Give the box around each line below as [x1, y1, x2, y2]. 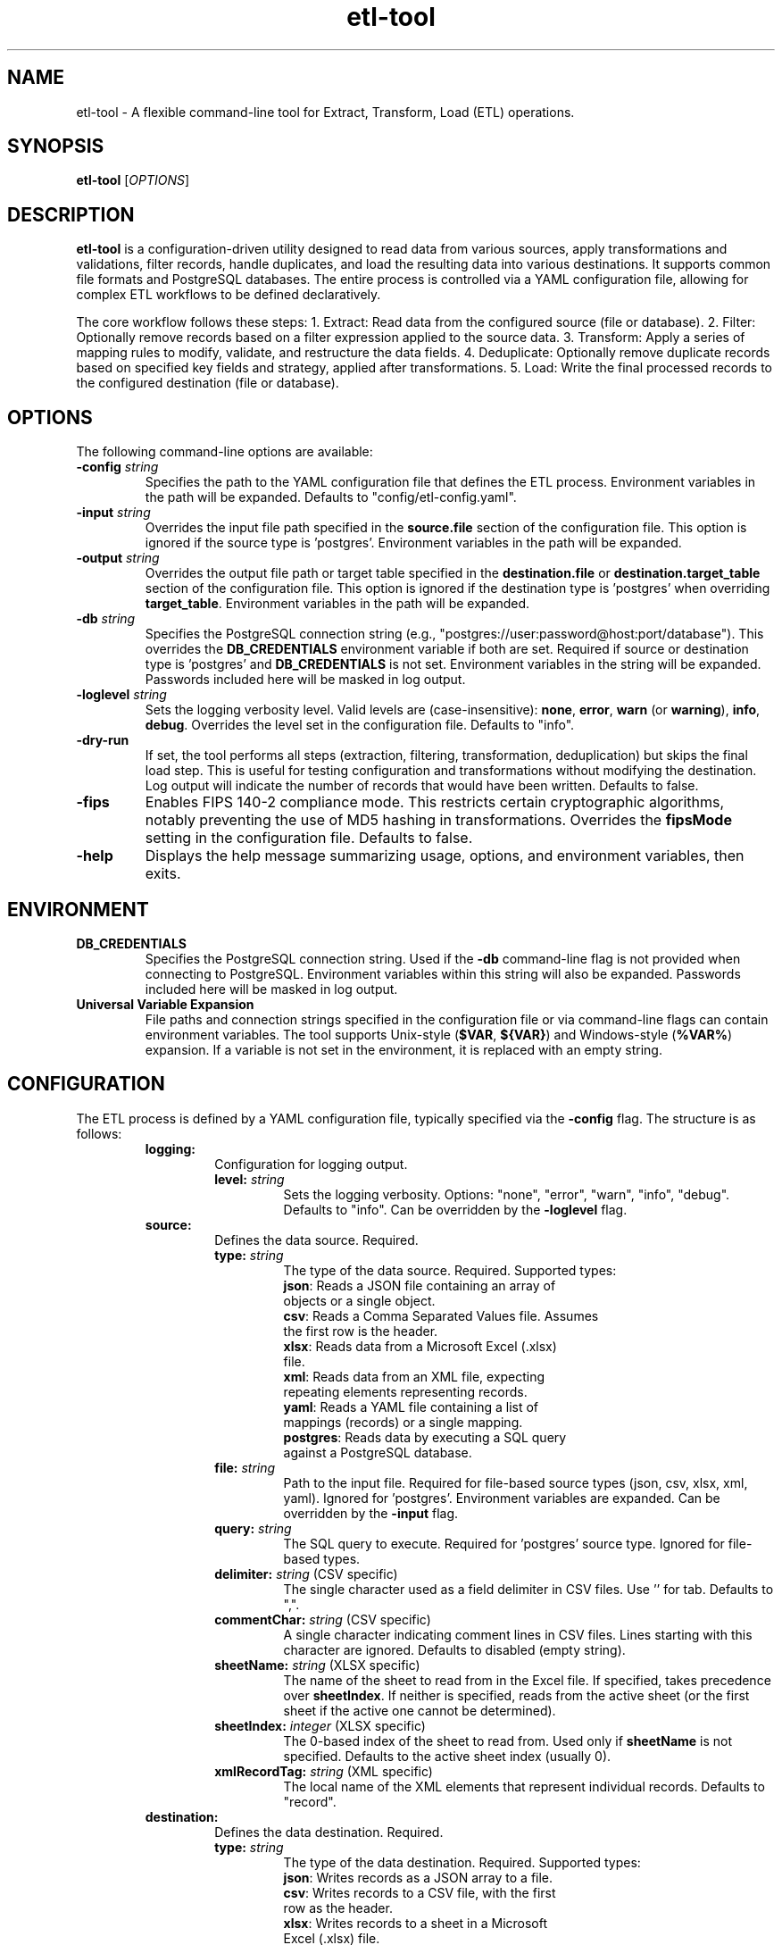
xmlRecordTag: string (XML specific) [214, 1763, 433, 1779]
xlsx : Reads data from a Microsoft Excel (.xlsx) [283, 1338, 557, 1354]
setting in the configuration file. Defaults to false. [145, 829, 473, 847]
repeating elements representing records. [283, 1383, 528, 1399]
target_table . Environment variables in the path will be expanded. [145, 596, 529, 612]
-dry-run [76, 732, 129, 748]
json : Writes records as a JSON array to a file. [283, 1869, 553, 1885]
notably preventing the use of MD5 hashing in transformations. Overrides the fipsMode [145, 811, 732, 830]
